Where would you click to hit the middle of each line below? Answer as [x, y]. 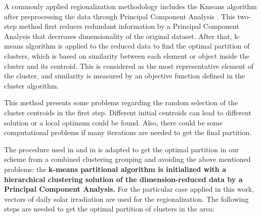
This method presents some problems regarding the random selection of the [121, 102]
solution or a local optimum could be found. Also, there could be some [113, 122]
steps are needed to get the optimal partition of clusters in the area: [110, 209]
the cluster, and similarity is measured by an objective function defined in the [125, 76]
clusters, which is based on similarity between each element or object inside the [127, 55]
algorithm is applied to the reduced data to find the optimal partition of [138, 46]
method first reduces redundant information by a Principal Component [129, 26]
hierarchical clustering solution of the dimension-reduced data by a [123, 179]
